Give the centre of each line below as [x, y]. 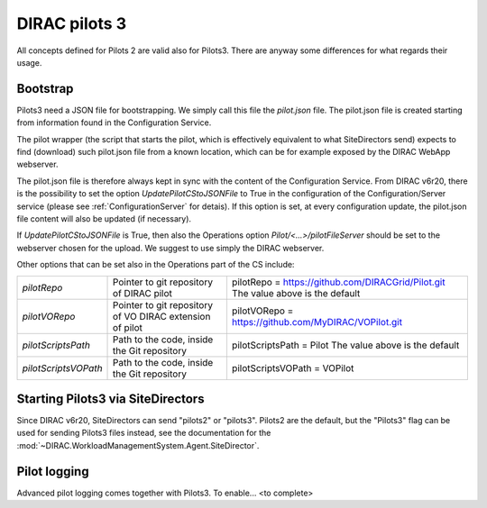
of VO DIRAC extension [162, 316]
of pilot [128, 327]
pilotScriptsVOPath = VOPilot [293, 367]
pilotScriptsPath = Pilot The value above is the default [345, 345]
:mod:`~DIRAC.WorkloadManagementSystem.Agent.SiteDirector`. [138, 445]
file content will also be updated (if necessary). [104, 218]
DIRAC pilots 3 [71, 23]
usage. [29, 62]
